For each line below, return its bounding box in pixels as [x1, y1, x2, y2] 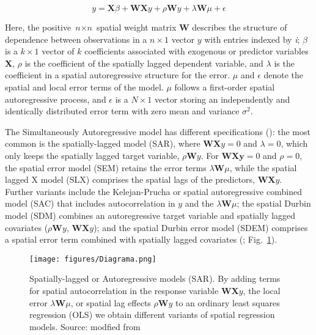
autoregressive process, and [5, 92, 106, 105]
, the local [243, 284, 281, 296]
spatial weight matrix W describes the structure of [96, 21, 287, 33]
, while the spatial [229, 161, 297, 174]
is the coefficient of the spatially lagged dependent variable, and [24, 56, 263, 69]
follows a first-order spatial [174, 80, 275, 93]
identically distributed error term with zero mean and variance [5, 105, 240, 117]
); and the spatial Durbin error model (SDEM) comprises [94, 221, 308, 234]
